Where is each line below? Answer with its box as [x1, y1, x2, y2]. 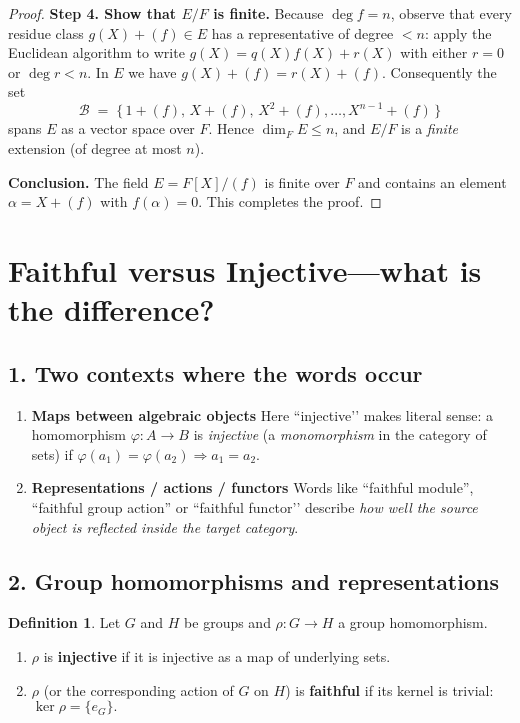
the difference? [8, 289, 215, 330]
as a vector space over [61, 118, 195, 139]
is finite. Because [213, 3, 324, 23]
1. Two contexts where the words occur [8, 357, 423, 388]
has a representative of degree [211, 22, 394, 43]
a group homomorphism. [338, 612, 488, 633]
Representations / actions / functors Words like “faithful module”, [31, 477, 474, 498]
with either [400, 42, 468, 63]
